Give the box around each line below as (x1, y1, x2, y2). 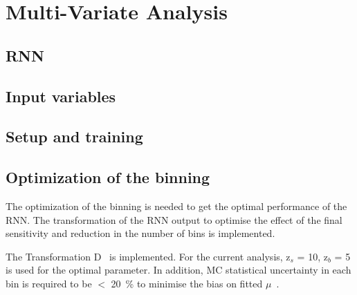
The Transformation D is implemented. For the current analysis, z (6, 249, 291, 263)
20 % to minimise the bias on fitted (111, 276, 263, 290)
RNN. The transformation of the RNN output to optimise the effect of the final (6, 212, 342, 227)
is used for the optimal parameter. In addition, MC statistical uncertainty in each (6, 263, 351, 277)
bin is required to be (6, 276, 92, 290)
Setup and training (6, 126, 143, 147)
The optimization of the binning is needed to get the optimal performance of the (6, 198, 347, 213)
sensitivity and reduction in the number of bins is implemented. (6, 226, 275, 240)
